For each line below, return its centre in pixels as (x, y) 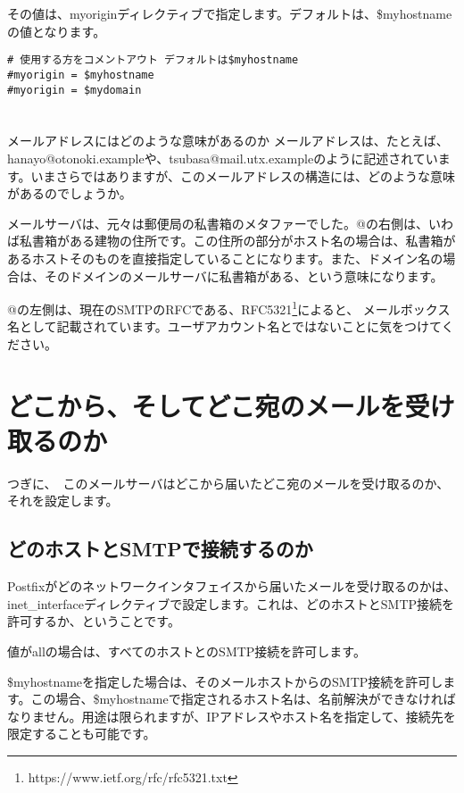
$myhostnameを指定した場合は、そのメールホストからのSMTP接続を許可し (225, 681)
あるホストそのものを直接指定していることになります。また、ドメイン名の (225, 258)
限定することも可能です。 (82, 734)
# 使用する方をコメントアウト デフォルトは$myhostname (153, 60)
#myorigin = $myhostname (81, 75)
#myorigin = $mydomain (75, 90)
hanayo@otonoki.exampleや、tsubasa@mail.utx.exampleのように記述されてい (223, 158)
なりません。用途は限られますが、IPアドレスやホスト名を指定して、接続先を (232, 716)
